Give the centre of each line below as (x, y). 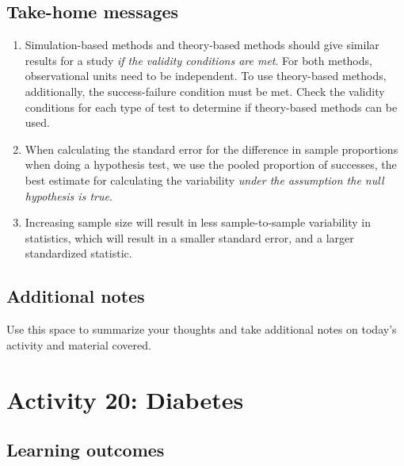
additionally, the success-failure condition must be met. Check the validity (205, 91)
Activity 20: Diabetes (125, 399)
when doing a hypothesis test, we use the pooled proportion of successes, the (211, 164)
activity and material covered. (79, 344)
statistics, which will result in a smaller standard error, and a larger (189, 237)
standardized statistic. (78, 253)
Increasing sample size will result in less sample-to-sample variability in (198, 222)
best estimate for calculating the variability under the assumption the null (204, 180)
